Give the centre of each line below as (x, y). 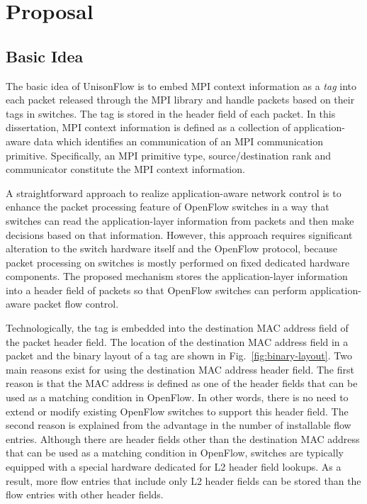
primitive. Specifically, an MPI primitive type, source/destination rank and (169, 155)
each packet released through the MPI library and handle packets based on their (180, 100)
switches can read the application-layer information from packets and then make (180, 220)
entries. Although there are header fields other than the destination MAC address (183, 438)
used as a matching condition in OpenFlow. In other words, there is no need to (177, 397)
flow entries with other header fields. (85, 494)
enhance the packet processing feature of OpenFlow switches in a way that (168, 207)
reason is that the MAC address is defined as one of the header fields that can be (182, 383)
